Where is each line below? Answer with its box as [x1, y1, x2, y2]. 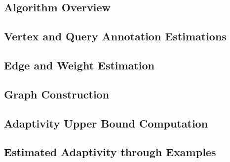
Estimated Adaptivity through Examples [4, 144, 216, 160]
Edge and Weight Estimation [4, 57, 155, 72]
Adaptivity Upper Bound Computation [4, 115, 208, 130]
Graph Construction [4, 86, 110, 101]
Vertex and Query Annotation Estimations [4, 29, 227, 44]
